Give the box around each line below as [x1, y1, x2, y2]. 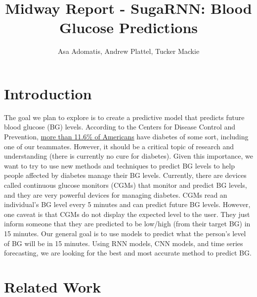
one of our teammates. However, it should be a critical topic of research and [4, 141, 234, 151]
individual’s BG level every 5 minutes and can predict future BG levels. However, [4, 199, 251, 210]
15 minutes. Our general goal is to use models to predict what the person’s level [4, 228, 246, 238]
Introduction [4, 83, 92, 103]
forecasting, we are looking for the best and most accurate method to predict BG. [4, 248, 252, 258]
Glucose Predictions [59, 17, 198, 38]
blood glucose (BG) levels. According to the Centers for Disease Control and [4, 122, 236, 132]
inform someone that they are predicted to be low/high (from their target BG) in [4, 218, 251, 229]
